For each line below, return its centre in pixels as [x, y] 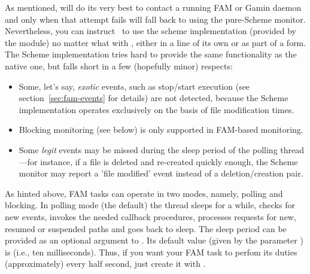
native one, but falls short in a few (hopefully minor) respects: [119, 66]
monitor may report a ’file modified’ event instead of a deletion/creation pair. [161, 173]
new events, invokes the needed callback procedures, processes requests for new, [151, 216]
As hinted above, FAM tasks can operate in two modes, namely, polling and [144, 193]
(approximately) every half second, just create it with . [105, 264]
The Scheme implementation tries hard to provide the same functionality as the [151, 54]
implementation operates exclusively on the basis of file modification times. [156, 109]
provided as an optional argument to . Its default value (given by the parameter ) [154, 240]
